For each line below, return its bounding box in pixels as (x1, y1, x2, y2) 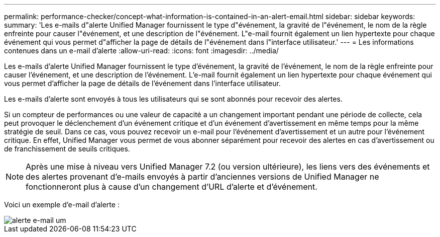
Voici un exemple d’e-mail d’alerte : (4, 200, 120, 209)
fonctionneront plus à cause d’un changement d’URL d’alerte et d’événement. (26, 182, 317, 192)
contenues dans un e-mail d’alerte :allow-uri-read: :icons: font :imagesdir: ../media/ (4, 46, 279, 55)
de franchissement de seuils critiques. (4, 144, 130, 153)
